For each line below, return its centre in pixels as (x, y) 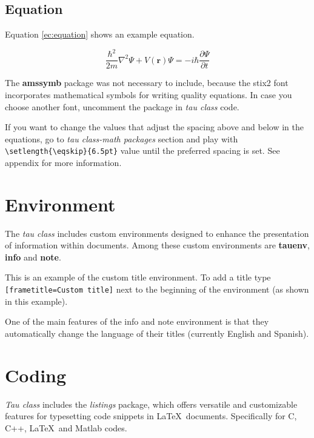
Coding (36, 375)
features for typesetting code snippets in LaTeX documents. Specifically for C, (151, 416)
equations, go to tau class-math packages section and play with (122, 138)
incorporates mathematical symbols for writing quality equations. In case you (149, 94)
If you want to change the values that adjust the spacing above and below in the (154, 127)
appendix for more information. (63, 162)
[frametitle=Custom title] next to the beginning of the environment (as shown (157, 289)
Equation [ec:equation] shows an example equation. (100, 34)
